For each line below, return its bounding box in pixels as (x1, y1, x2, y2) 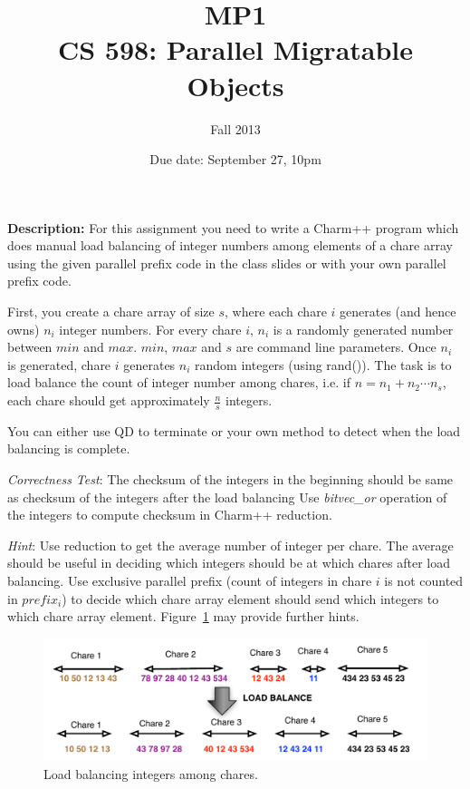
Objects (187, 66, 284, 103)
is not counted (384, 571, 464, 590)
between (7, 337, 53, 356)
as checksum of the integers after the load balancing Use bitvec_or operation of (7, 487, 447, 506)
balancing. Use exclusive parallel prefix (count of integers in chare (7, 571, 372, 590)
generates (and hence (340, 302, 456, 321)
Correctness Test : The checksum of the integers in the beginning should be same (7, 470, 454, 489)
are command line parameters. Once (235, 337, 436, 356)
